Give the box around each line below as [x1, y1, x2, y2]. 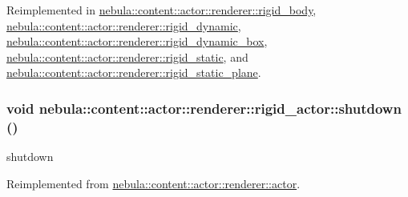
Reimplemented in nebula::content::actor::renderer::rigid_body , [6, 2, 317, 18]
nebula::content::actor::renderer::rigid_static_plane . [6, 64, 261, 81]
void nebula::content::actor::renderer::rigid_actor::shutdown [6, 98, 402, 118]
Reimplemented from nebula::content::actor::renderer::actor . [6, 175, 301, 191]
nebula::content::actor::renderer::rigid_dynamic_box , [6, 33, 268, 50]
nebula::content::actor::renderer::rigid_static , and [6, 48, 248, 65]
